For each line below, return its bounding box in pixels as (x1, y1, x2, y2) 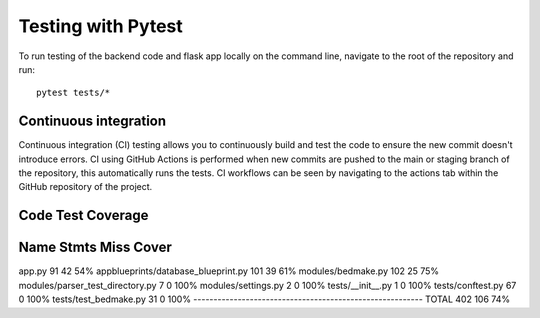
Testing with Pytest (18, 15, 184, 37)
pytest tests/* (36, 87, 111, 99)
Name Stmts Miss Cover (18, 239, 172, 256)
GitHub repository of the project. (18, 181, 153, 193)
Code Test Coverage (18, 207, 149, 224)
